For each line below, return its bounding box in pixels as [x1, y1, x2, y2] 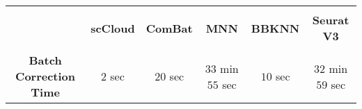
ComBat [145, 19, 193, 36]
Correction [15, 68, 76, 84]
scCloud [90, 19, 135, 36]
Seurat [312, 12, 349, 28]
